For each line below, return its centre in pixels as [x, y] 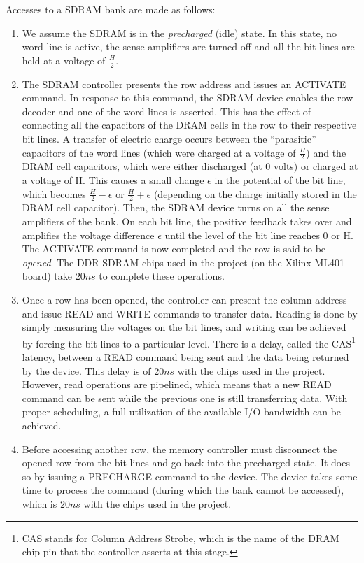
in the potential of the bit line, [280, 180]
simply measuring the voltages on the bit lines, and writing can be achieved [184, 327]
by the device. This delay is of [86, 370]
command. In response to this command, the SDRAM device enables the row [188, 98]
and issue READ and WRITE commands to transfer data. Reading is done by [190, 313]
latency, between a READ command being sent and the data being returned [185, 357]
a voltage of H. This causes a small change [113, 180]
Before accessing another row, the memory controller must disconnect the [180, 449]
